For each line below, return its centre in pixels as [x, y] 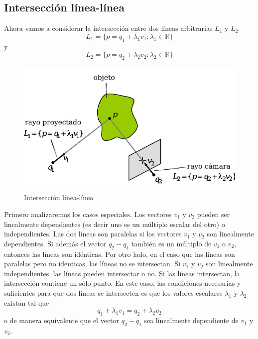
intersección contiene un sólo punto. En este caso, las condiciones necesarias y [123, 283]
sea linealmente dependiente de [191, 320]
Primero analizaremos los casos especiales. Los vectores [88, 214]
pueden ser [213, 214]
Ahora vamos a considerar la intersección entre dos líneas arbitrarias [108, 28]
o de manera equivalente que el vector [62, 320]
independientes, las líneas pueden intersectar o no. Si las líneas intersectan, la [122, 273]
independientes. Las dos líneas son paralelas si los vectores [93, 234]
